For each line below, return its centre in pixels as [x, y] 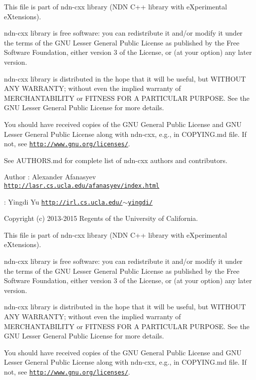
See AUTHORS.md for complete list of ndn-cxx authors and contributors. [116, 160]
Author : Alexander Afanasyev [50, 177]
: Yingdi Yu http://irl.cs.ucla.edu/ [63, 201]
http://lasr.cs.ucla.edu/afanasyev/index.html [82, 186]
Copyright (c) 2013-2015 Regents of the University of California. [101, 218]
